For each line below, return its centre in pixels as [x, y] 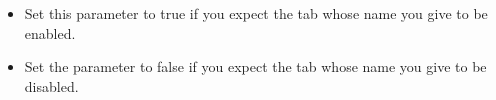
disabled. [51, 85]
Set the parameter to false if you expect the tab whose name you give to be [255, 66]
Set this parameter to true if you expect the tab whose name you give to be [256, 13]
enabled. [50, 32]
